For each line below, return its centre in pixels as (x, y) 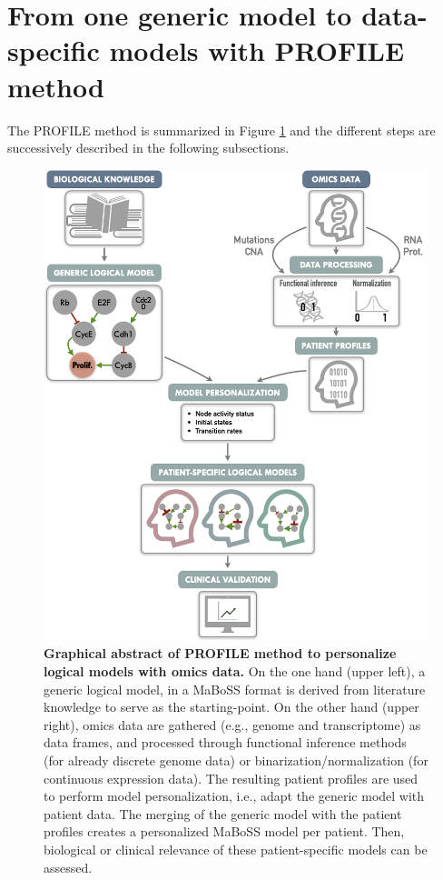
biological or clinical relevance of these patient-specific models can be (236, 849)
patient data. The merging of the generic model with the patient (223, 813)
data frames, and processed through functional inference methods (225, 742)
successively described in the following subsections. (148, 148)
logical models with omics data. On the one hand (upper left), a (235, 670)
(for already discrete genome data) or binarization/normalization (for (236, 760)
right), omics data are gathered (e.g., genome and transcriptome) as (232, 724)
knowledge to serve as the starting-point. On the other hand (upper (231, 707)
